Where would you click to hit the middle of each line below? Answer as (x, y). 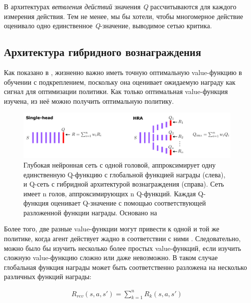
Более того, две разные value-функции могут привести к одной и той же (112, 229)
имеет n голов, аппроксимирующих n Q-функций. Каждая (110, 193)
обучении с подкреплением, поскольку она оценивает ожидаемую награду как (120, 82)
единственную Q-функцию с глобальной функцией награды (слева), (125, 174)
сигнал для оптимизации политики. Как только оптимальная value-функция (116, 91)
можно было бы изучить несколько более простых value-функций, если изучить (123, 248)
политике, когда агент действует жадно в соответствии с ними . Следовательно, (122, 238)
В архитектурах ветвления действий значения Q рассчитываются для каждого (120, 6)
